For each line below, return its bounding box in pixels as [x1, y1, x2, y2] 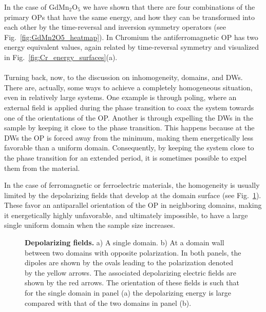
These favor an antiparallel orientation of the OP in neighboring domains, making [4, 200, 262, 210]
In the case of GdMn [4, 2, 69, 12]
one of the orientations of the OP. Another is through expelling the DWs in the [4, 112, 253, 123]
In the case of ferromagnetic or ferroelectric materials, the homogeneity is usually [4, 180, 260, 190]
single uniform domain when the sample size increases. [4, 220, 175, 230]
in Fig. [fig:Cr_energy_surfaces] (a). [4, 51, 118, 62]
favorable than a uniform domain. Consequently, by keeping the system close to [4, 142, 254, 153]
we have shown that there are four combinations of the [83, 2, 255, 12]
